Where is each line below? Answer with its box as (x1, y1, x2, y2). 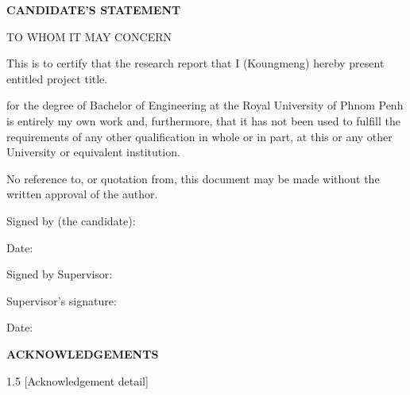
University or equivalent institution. (6, 144, 180, 160)
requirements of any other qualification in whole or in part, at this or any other (6, 128, 393, 144)
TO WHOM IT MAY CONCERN (6, 28, 172, 44)
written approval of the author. (6, 186, 158, 202)
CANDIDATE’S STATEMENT (6, 2, 181, 17)
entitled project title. (6, 70, 108, 86)
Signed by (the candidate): (6, 212, 136, 228)
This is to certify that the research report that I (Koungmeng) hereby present (6, 55, 385, 71)
